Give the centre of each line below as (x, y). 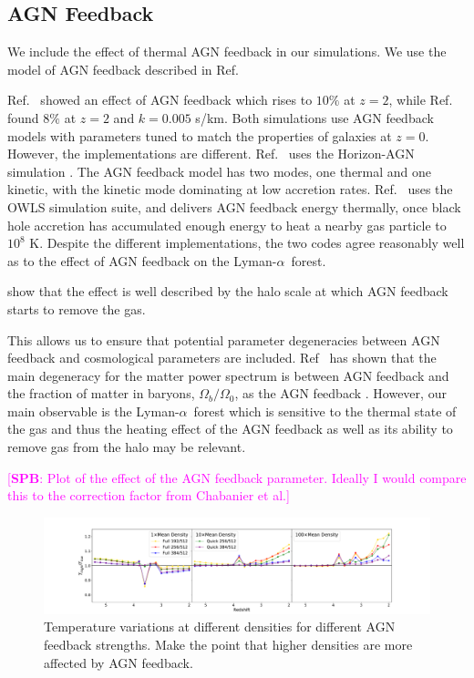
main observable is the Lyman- (93, 411)
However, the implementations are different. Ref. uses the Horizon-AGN (211, 154)
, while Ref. (421, 100)
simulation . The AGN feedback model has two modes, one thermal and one (220, 171)
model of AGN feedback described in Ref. (123, 69)
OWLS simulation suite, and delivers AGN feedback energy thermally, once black (234, 206)
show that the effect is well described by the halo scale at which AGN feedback (228, 291)
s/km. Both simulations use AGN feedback (314, 117)
